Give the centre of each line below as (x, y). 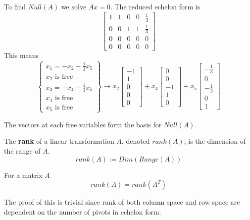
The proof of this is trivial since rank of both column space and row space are (122, 202)
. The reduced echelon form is (155, 6)
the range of (22, 150)
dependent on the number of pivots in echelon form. (83, 211)
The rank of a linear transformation (59, 141)
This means (22, 55)
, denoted (136, 141)
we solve (74, 6)
